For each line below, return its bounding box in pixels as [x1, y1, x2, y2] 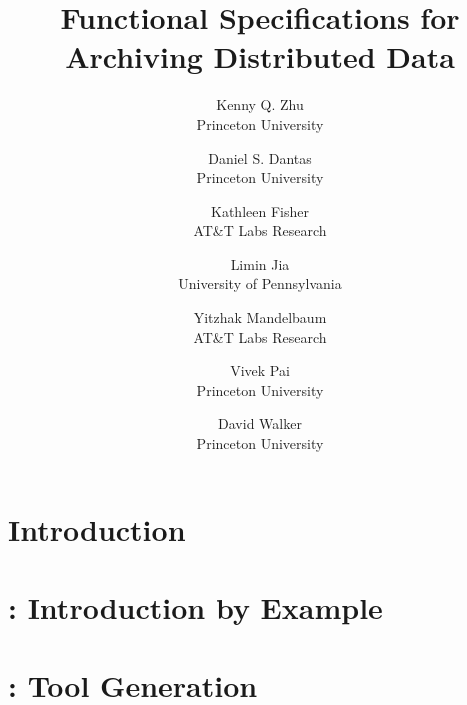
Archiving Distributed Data [65, 36, 455, 77]
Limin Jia [230, 253, 290, 274]
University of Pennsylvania [178, 273, 342, 294]
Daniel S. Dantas [208, 147, 312, 168]
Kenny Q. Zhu [216, 94, 304, 115]
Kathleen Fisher [211, 200, 309, 221]
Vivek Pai [230, 360, 290, 381]
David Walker [218, 413, 302, 434]
